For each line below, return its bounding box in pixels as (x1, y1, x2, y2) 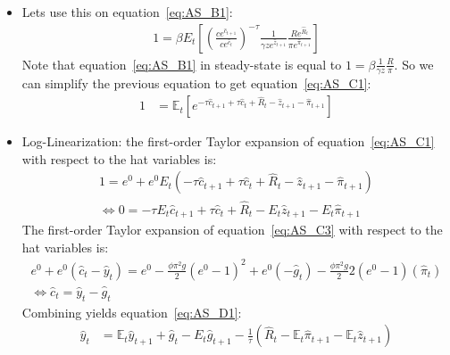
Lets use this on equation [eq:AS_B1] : (21, 3, 233, 21)
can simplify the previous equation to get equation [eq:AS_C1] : (21, 74, 371, 93)
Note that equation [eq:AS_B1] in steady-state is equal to (21, 54, 342, 73)
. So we (394, 54, 434, 73)
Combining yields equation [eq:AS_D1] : (21, 302, 242, 321)
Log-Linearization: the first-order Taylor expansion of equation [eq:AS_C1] (21, 132, 435, 151)
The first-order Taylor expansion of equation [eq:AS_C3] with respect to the (21, 220, 443, 238)
